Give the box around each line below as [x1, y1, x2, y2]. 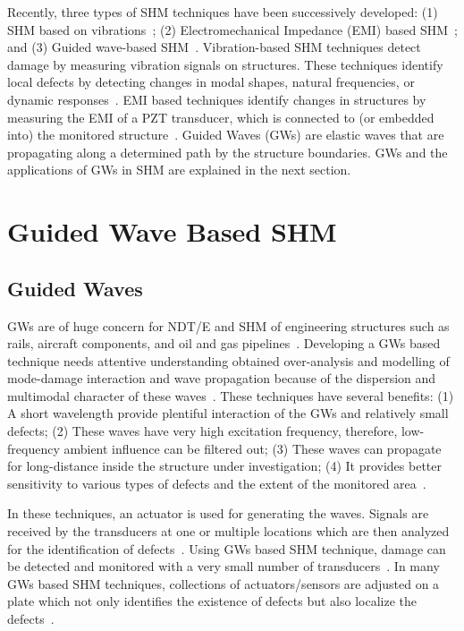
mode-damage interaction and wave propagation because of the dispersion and [7, 369, 436, 388]
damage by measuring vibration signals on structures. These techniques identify [7, 55, 443, 73]
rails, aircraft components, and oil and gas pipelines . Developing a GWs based [7, 334, 441, 353]
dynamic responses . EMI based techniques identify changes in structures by [7, 90, 426, 108]
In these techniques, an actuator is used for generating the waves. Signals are [7, 504, 429, 523]
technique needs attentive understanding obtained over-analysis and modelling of [7, 351, 450, 370]
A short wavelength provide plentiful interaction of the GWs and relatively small [7, 404, 449, 422]
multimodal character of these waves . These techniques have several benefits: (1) [7, 386, 454, 405]
